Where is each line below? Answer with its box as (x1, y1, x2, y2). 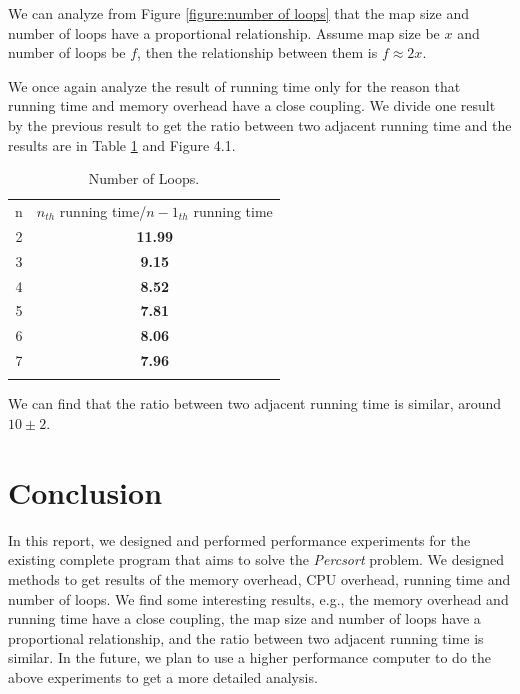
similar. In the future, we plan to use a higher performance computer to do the (8, 647, 491, 668)
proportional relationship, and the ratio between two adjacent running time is (8, 627, 484, 648)
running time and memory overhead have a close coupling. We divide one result (8, 95, 496, 116)
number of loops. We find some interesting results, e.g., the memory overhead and (8, 588, 509, 609)
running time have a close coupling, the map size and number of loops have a (8, 608, 481, 629)
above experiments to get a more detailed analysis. (8, 666, 318, 687)
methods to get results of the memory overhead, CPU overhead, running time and (8, 568, 511, 589)
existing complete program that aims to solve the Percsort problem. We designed (8, 549, 504, 570)
